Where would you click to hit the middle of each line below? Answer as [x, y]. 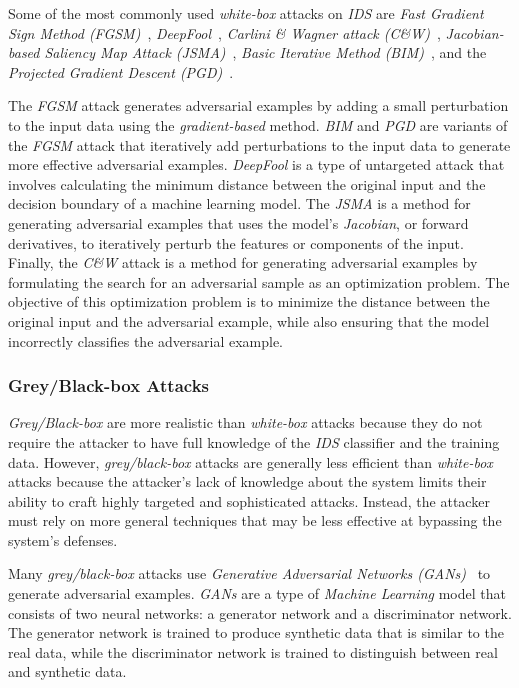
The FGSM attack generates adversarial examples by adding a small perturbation [258, 105]
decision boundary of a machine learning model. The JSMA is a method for [239, 203]
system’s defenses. [63, 539]
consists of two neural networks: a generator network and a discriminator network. [260, 612]
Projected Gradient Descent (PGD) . [121, 71]
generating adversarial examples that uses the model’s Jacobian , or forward [238, 222]
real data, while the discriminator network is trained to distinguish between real [253, 651]
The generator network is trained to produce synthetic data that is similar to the [256, 632]
